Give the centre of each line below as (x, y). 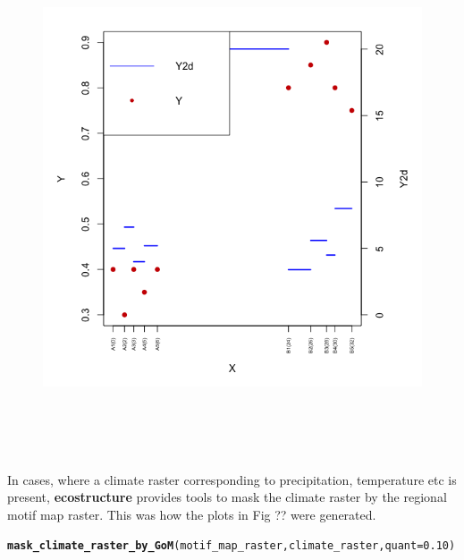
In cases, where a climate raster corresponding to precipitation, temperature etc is (232, 479)
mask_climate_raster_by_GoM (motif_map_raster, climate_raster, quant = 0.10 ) (232, 546)
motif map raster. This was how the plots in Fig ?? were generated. (192, 514)
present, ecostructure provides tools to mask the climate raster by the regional (227, 497)
